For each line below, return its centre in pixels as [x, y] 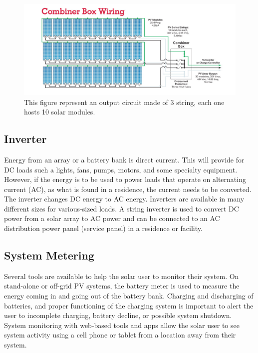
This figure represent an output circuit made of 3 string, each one [124, 102]
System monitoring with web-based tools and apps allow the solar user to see [122, 325]
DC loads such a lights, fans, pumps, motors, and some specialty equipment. [121, 169]
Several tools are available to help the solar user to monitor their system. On [122, 276]
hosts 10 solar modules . [60, 112]
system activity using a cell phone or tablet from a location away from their [120, 335]
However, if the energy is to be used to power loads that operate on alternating [125, 179]
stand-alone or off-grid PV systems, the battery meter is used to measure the [122, 286]
